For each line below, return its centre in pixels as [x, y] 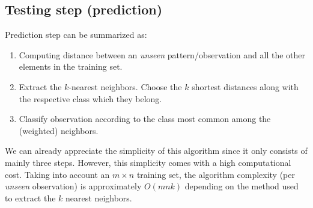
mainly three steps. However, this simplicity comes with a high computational [148, 162]
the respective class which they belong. [90, 98]
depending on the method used [242, 186]
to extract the [30, 197]
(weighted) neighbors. [59, 130]
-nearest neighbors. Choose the [125, 86]
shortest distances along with [245, 86]
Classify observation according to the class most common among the [145, 119]
